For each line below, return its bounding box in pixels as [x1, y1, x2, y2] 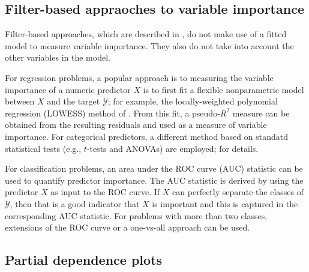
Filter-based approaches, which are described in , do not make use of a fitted [5, 28, 287, 40]
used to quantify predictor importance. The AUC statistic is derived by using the [5, 174, 304, 186]
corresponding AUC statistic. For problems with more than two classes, [5, 209, 268, 222]
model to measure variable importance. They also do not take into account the [5, 39, 294, 52]
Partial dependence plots [5, 250, 163, 269]
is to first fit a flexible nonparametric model [143, 83, 304, 95]
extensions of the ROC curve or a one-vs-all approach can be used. [5, 221, 250, 234]
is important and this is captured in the [152, 197, 298, 210]
